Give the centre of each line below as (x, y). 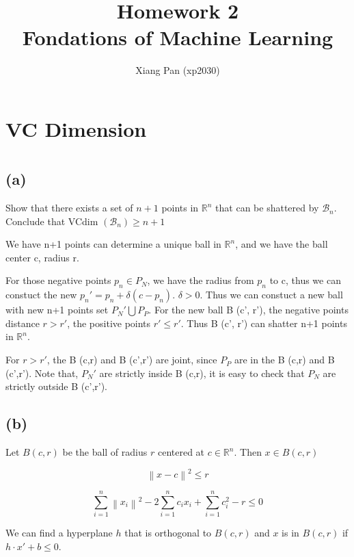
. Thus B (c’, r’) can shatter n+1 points (264, 323)
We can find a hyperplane (59, 533)
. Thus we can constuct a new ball (271, 295)
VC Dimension (76, 128)
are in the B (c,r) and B (284, 360)
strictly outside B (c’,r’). (56, 386)
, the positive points (109, 323)
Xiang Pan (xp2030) (178, 70)
